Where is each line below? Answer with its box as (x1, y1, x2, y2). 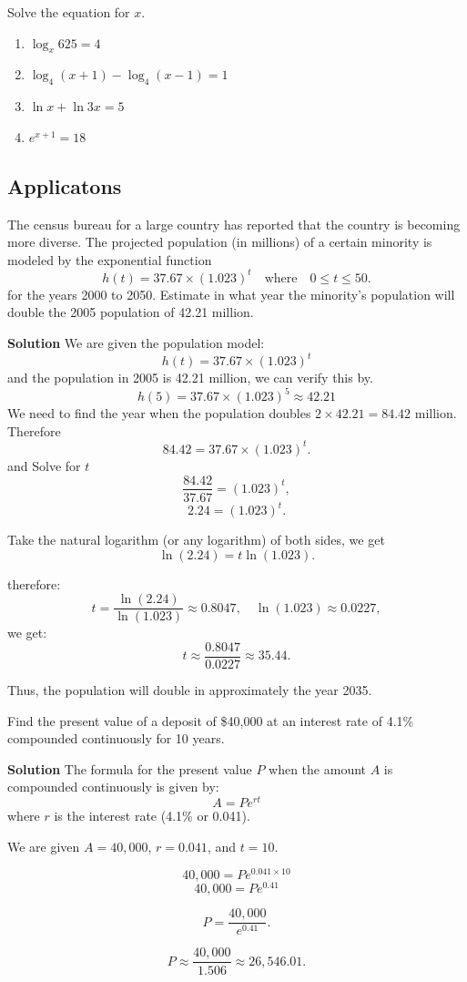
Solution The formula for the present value (7, 759, 252, 778)
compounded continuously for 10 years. (7, 729, 225, 748)
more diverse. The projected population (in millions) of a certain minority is (7, 232, 432, 251)
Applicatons (7, 171, 122, 199)
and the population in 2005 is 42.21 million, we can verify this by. (7, 368, 373, 387)
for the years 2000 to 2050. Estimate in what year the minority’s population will (7, 284, 455, 303)
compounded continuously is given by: (7, 777, 219, 796)
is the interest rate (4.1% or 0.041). (54, 806, 250, 825)
